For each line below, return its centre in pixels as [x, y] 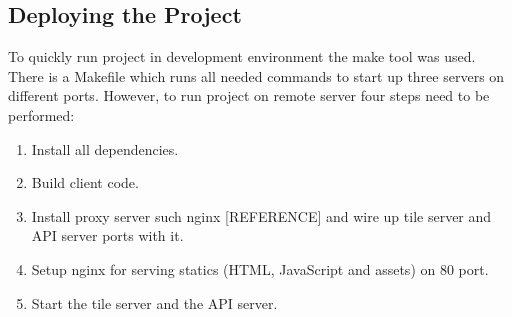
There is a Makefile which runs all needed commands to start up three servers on [256, 75]
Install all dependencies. [105, 148]
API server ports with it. [107, 235]
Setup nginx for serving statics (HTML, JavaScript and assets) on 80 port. [260, 268]
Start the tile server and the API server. [154, 302]
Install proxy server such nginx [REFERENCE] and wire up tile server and [261, 215]
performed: [41, 114]
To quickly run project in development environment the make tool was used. [242, 56]
